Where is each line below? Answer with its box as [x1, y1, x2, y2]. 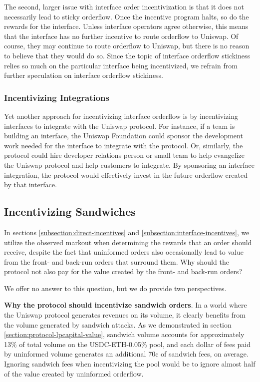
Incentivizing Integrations [4, 91, 110, 103]
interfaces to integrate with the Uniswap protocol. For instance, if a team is [4, 120, 235, 131]
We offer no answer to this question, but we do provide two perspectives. [4, 283, 227, 293]
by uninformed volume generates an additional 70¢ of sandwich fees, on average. [4, 349, 249, 359]
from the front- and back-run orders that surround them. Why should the [4, 256, 229, 267]
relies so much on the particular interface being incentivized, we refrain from [4, 60, 238, 70]
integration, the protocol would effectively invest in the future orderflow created [4, 169, 248, 180]
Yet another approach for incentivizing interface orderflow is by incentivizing [4, 110, 238, 121]
